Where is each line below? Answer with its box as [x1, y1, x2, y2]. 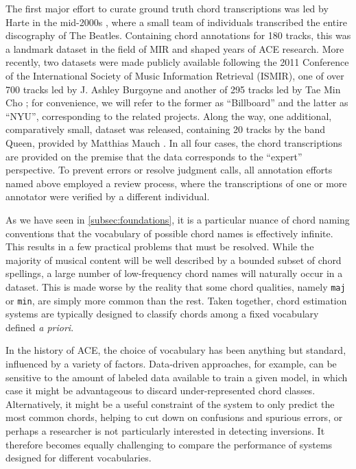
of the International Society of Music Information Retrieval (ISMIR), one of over [5, 68, 344, 82]
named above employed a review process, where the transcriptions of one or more [5, 176, 347, 190]
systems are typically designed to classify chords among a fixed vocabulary [5, 306, 319, 321]
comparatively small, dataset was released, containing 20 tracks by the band [5, 122, 325, 136]
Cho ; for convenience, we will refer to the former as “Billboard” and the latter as [5, 95, 348, 110]
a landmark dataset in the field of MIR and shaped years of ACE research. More [5, 41, 344, 56]
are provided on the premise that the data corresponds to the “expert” [5, 149, 302, 163]
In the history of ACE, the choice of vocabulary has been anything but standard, [5, 343, 346, 357]
